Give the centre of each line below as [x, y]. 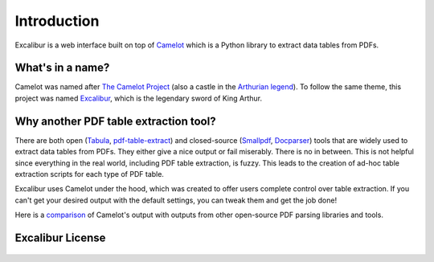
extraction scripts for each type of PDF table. [90, 174]
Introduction [57, 21]
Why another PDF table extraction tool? [115, 121]
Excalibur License [60, 237]
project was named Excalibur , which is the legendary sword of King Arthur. [139, 98]
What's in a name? [62, 68]
